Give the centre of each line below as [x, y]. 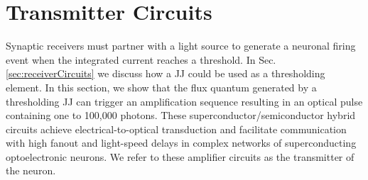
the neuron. [31, 170]
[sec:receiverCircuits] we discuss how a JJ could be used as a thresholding [166, 73]
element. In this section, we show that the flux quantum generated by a [161, 87]
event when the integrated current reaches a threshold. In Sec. [141, 59]
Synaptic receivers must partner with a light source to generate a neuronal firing [181, 46]
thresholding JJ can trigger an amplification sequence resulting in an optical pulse [184, 101]
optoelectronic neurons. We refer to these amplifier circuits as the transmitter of [180, 156]
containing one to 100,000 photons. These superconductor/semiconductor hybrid [181, 115]
